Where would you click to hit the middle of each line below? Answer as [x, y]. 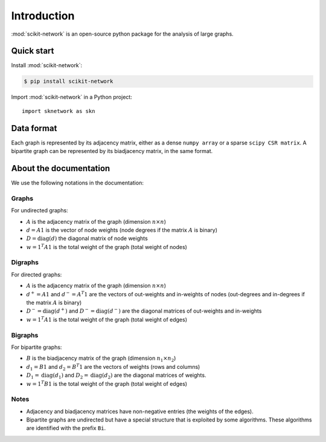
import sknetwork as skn [59, 111]
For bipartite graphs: [37, 347]
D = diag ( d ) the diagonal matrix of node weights [87, 238]
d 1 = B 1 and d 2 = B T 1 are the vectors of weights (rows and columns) [113, 367]
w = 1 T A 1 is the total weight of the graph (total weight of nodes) [107, 246]
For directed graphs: [37, 275]
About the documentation [61, 168]
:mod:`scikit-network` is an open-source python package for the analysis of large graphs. [122, 34]
